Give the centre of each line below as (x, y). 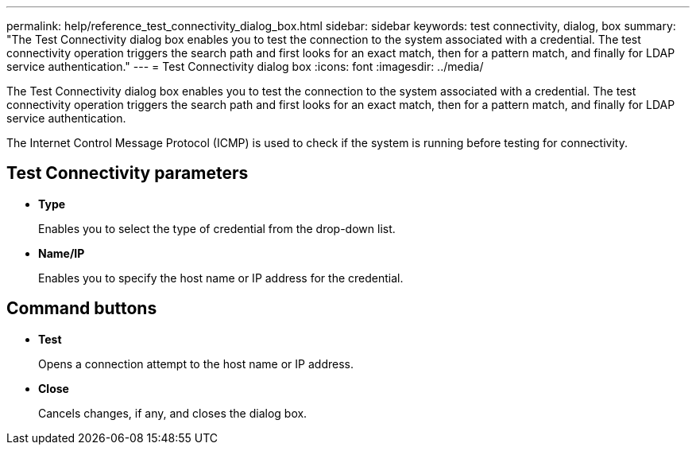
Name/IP (62, 253)
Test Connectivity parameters (128, 173)
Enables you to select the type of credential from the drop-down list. (217, 228)
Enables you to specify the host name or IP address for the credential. (221, 278)
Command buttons (82, 309)
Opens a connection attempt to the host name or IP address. (196, 364)
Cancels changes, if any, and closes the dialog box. (173, 413)
